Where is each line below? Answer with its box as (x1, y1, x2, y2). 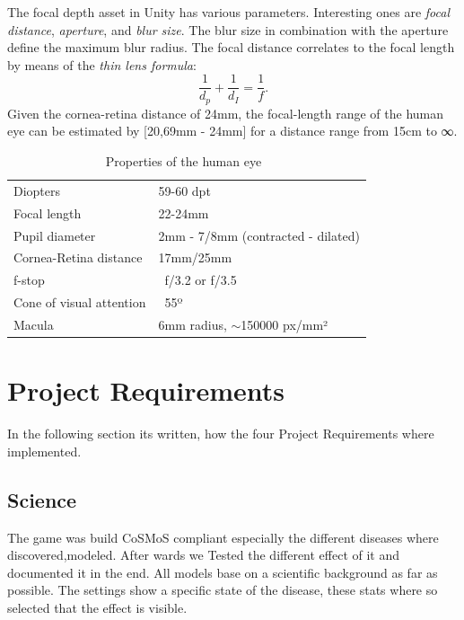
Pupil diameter (13, 226, 96, 244)
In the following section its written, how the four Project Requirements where (7, 424, 434, 443)
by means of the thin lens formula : (7, 55, 197, 74)
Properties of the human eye (105, 152, 262, 171)
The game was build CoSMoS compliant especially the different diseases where (7, 527, 439, 546)
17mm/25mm (158, 248, 232, 267)
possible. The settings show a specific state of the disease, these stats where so (7, 580, 438, 599)
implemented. (7, 441, 82, 460)
